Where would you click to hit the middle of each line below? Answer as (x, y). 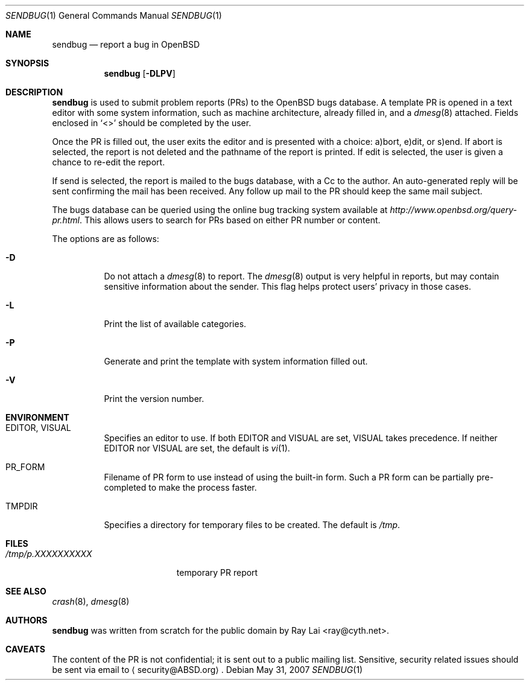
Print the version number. (154, 399)
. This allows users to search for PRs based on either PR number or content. (230, 220)
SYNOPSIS (27, 63)
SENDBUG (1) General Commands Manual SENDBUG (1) (114, 15)
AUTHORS (27, 620)
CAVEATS (25, 649)
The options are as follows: (106, 239)
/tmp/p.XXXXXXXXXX (49, 554)
